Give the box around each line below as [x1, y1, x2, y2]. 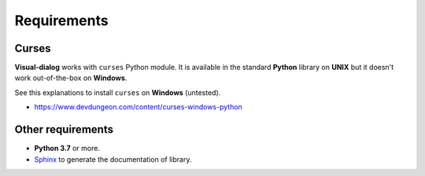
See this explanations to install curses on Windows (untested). [14, 87, 221, 97]
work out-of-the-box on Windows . [14, 73, 128, 82]
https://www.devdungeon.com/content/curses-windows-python [34, 102, 243, 112]
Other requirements [14, 123, 114, 137]
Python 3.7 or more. [34, 144, 100, 153]
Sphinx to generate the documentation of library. [34, 154, 192, 164]
